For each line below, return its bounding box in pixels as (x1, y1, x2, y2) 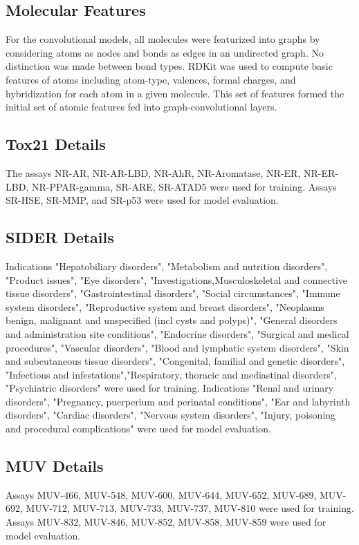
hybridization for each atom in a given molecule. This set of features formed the (6, 86, 344, 100)
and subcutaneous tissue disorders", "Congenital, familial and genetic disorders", (6, 354, 345, 368)
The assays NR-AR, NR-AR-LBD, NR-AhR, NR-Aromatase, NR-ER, (6, 165, 301, 180)
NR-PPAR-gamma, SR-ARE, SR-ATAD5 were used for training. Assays (31, 179, 337, 193)
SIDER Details (6, 227, 114, 248)
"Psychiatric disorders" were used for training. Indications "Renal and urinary (6, 381, 334, 395)
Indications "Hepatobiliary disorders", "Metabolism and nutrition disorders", (6, 258, 328, 273)
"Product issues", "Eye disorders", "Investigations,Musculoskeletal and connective (6, 272, 348, 287)
